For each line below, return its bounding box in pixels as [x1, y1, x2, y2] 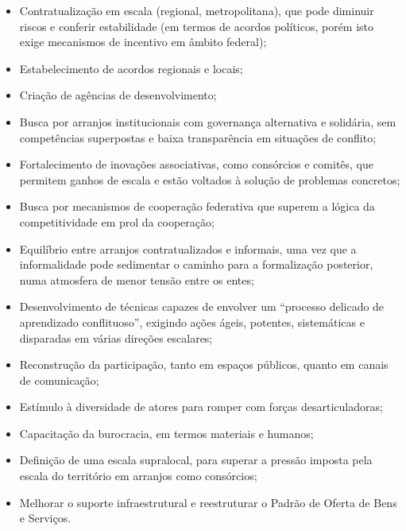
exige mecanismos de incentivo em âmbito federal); [19, 33, 267, 50]
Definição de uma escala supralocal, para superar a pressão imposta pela [19, 452, 373, 468]
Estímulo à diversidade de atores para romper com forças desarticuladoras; [19, 398, 383, 415]
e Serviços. [19, 510, 72, 526]
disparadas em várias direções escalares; [19, 329, 213, 346]
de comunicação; [19, 371, 99, 388]
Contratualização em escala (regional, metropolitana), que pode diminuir [19, 2, 374, 18]
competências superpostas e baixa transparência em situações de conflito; [19, 129, 377, 145]
